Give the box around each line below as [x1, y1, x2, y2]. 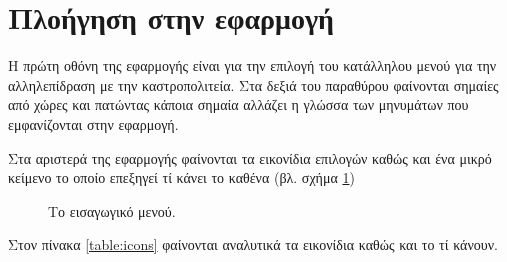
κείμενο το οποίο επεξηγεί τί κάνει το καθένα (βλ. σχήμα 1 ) [8, 167, 355, 188]
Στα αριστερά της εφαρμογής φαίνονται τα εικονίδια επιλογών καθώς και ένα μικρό [8, 147, 492, 168]
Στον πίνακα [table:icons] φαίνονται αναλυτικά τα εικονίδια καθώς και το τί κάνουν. [8, 234, 498, 255]
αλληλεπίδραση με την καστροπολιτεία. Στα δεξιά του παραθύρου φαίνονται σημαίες [8, 74, 499, 95]
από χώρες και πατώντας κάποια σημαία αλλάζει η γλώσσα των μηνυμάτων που [8, 94, 469, 115]
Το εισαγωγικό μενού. [48, 200, 176, 221]
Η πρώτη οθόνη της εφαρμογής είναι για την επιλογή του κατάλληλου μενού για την [8, 55, 497, 76]
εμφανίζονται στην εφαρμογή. [8, 113, 179, 134]
